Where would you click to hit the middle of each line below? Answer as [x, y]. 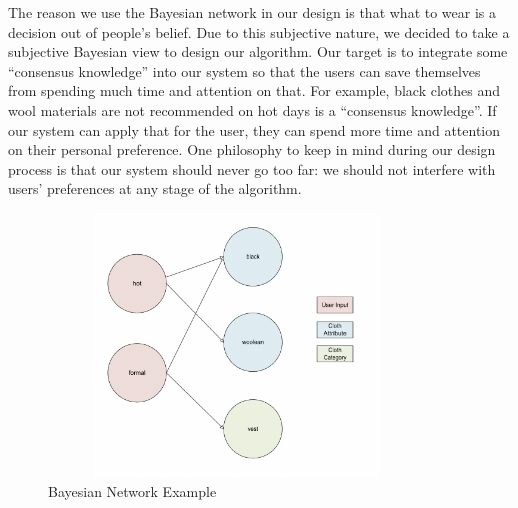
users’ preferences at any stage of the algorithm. [155, 188]
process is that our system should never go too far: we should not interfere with [252, 168]
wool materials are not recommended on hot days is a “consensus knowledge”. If [252, 109]
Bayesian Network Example [132, 491]
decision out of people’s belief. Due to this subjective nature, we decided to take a [259, 31]
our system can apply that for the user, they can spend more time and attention [254, 129]
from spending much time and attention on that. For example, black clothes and [254, 90]
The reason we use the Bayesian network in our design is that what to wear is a [252, 12]
